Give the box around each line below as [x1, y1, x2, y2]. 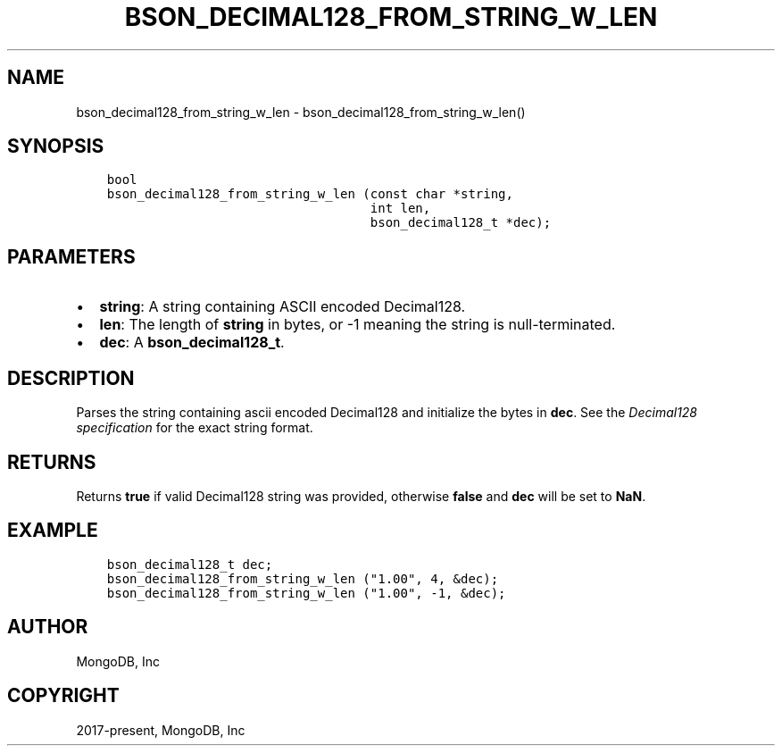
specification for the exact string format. [76, 420, 313, 436]
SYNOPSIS [7, 135, 104, 158]
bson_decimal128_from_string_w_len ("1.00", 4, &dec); [106, 571, 499, 586]
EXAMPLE [7, 519, 98, 542]
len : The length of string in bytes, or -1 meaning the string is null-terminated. [99, 315, 616, 334]
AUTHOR [7, 615, 88, 639]
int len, [370, 201, 431, 216]
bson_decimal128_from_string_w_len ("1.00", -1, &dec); [106, 585, 506, 600]
